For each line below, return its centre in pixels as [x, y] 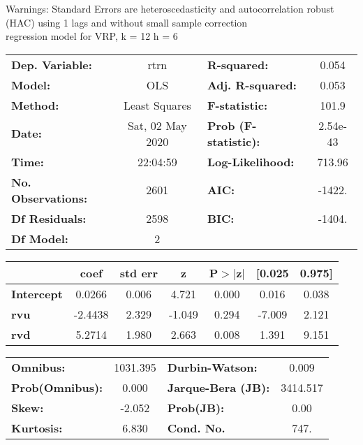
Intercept [37, 293]
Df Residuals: [49, 218]
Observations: [50, 198]
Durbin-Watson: [212, 367]
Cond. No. [196, 428]
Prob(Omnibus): [57, 387]
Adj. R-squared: [252, 85]
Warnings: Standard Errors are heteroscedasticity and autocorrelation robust [170, 8]
